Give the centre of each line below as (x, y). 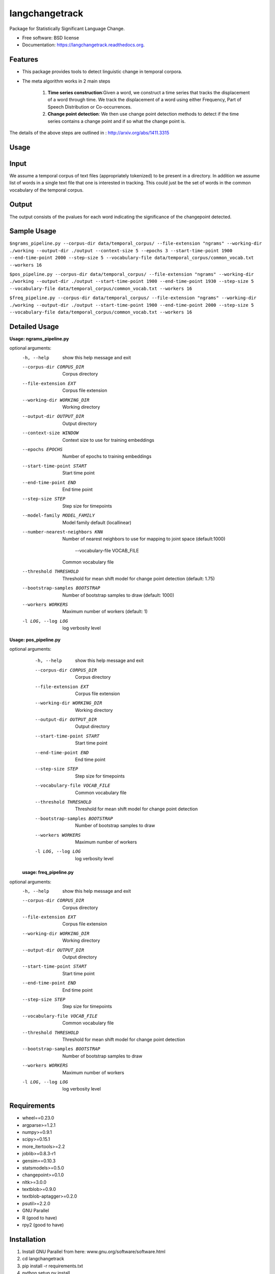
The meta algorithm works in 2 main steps (66, 81)
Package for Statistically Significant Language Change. (67, 29)
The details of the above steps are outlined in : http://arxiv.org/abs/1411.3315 (89, 132)
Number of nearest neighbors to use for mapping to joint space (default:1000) (144, 539)
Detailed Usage (34, 326)
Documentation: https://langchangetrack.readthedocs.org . (84, 45)
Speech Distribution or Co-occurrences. (90, 107)
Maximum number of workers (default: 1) (105, 612)
